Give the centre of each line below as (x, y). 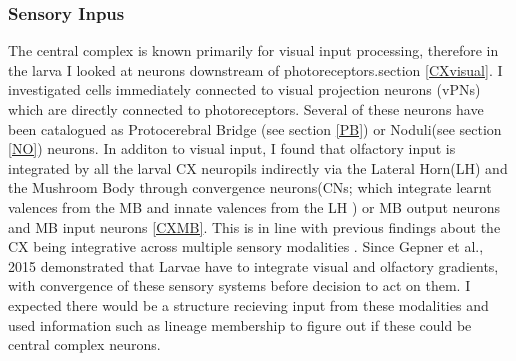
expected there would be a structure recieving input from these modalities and (248, 304)
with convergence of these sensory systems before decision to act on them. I (239, 285)
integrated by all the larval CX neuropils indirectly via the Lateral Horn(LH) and (258, 167)
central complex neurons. (84, 344)
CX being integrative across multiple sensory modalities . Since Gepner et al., (246, 246)
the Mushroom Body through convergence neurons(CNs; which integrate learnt (250, 187)
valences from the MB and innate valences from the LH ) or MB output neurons (254, 206)
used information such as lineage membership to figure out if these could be (240, 324)
